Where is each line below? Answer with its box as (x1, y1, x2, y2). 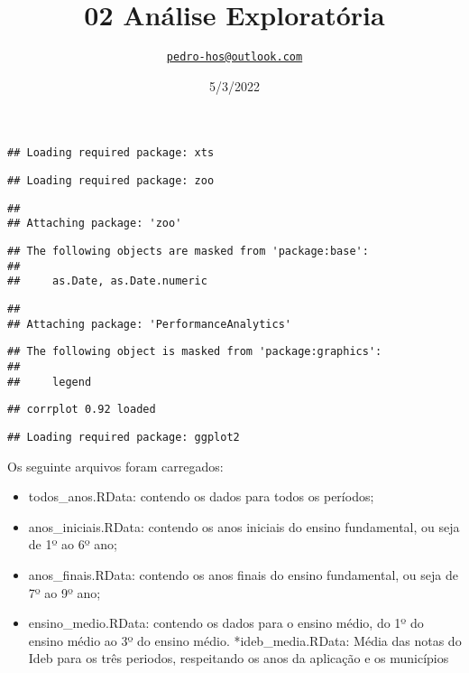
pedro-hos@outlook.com (166, 51, 303, 64)
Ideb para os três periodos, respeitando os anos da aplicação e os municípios (28, 649, 449, 668)
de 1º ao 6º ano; (28, 535, 117, 554)
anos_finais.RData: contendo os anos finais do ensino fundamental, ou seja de (28, 565, 458, 584)
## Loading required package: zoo (7, 174, 215, 188)
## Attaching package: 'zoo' (7, 217, 182, 230)
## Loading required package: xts (7, 146, 215, 160)
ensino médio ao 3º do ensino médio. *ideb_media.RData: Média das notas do (28, 631, 462, 650)
